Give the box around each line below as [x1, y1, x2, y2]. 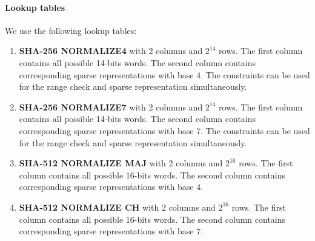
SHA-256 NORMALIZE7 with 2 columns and [19, 100, 203, 113]
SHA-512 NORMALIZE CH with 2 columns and [19, 200, 216, 213]
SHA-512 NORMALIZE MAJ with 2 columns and [19, 157, 223, 169]
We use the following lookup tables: [5, 24, 137, 36]
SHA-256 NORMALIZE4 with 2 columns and [19, 44, 203, 57]
